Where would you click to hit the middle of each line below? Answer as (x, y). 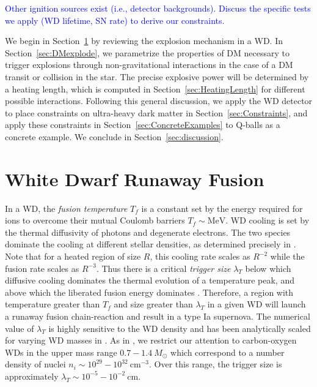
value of (20, 328)
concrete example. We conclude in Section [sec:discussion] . (114, 136)
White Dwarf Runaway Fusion (135, 178)
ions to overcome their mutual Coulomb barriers (95, 220)
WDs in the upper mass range (61, 352)
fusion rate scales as (42, 268)
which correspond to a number (228, 352)
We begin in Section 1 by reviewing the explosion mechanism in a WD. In (144, 41)
